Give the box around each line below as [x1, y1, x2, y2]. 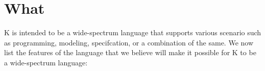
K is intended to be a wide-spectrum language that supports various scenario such [4, 27, 261, 38]
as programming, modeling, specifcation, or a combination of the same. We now [4, 37, 254, 48]
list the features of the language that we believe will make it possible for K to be [4, 47, 256, 58]
